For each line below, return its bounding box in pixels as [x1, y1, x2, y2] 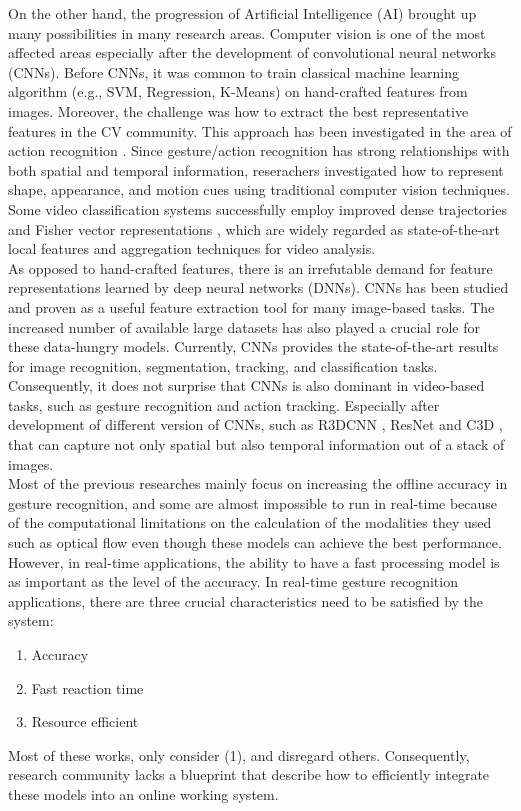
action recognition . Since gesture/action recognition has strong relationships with [8, 140, 510, 161]
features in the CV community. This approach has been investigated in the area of [8, 120, 512, 141]
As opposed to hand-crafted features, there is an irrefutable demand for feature [8, 257, 493, 278]
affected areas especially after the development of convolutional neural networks [8, 42, 497, 63]
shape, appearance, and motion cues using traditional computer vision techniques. [8, 179, 510, 200]
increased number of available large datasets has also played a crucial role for [8, 316, 480, 337]
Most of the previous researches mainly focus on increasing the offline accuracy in [8, 473, 508, 494]
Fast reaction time [31, 677, 144, 698]
